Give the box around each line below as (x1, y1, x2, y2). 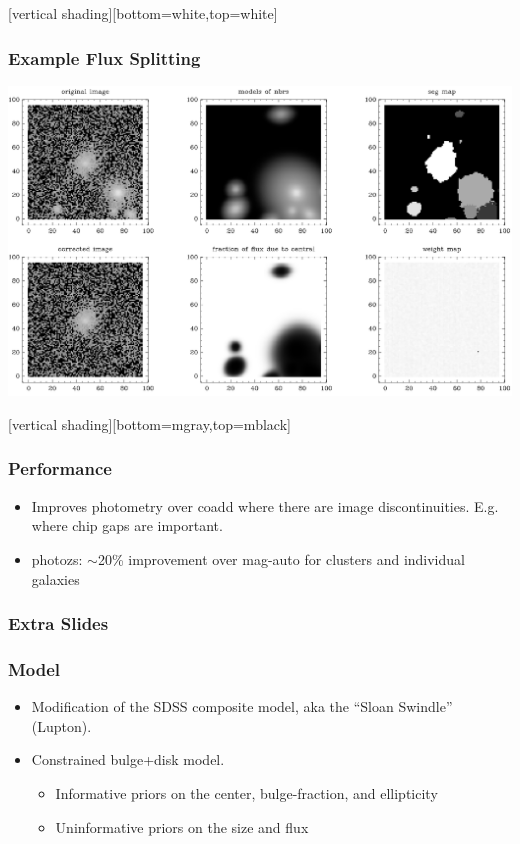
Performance (8, 456, 112, 481)
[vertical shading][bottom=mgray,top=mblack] (8, 413, 291, 434)
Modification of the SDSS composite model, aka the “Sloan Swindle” (31, 696, 453, 717)
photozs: (31, 548, 83, 569)
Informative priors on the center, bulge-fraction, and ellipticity (55, 783, 438, 803)
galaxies (31, 568, 80, 589)
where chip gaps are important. (31, 515, 223, 536)
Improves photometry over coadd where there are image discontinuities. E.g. (31, 495, 499, 516)
